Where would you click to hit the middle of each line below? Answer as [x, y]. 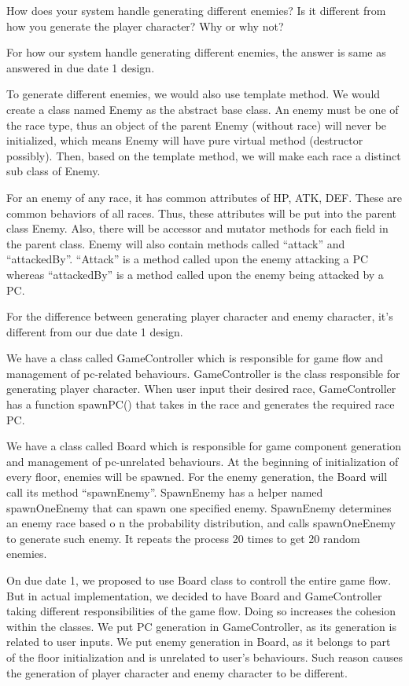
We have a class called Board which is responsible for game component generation [204, 446]
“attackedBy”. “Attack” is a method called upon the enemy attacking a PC [188, 259]
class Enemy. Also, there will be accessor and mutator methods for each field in [197, 228]
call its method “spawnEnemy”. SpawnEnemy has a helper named [165, 492]
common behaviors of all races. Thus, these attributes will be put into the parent [201, 213]
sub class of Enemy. [53, 171]
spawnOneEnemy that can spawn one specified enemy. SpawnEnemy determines [199, 507]
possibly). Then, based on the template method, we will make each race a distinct [204, 155]
